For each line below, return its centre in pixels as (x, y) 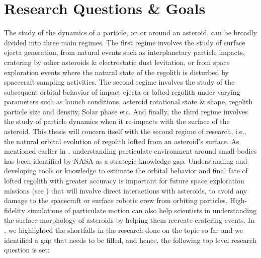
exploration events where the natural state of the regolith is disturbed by (116, 72)
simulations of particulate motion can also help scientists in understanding (142, 210)
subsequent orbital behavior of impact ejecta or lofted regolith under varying (122, 91)
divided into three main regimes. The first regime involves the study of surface (125, 42)
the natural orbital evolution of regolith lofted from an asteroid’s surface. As (122, 141)
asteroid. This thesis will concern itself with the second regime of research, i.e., (125, 131)
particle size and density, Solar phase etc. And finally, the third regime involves (126, 111)
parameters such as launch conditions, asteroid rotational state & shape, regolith (128, 102)
